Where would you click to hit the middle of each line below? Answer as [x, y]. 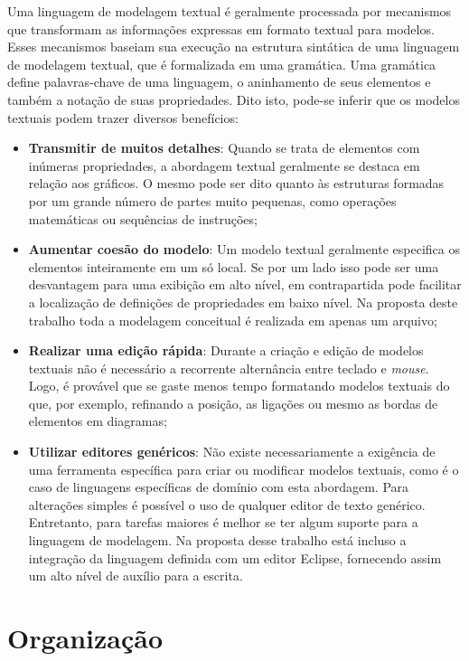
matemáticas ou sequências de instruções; [143, 218]
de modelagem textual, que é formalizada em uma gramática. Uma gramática [222, 64]
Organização [85, 637]
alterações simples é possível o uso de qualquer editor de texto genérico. [227, 504]
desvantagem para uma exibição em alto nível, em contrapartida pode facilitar [245, 284]
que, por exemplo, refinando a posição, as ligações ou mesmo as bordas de [233, 403]
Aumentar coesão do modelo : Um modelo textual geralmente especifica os [244, 249]
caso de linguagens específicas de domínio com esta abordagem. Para [219, 487]
